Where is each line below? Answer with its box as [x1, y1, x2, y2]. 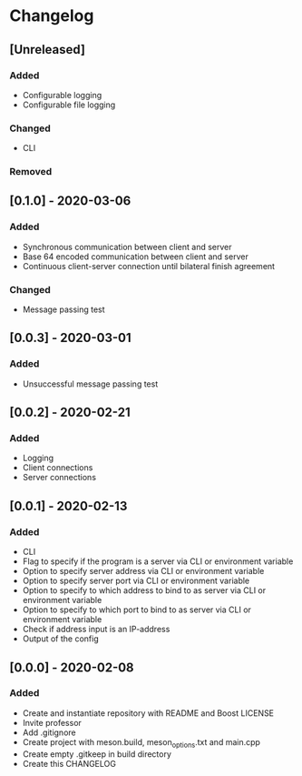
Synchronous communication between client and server [22, 241, 233, 252]
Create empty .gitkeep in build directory [22, 748, 172, 760]
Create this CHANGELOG [22, 758, 116, 769]
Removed [9, 166, 53, 178]
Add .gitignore [22, 727, 76, 738]
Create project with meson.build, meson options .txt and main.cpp [22, 736, 261, 750]
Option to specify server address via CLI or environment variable [22, 566, 265, 577]
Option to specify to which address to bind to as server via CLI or [22, 585, 267, 596]
